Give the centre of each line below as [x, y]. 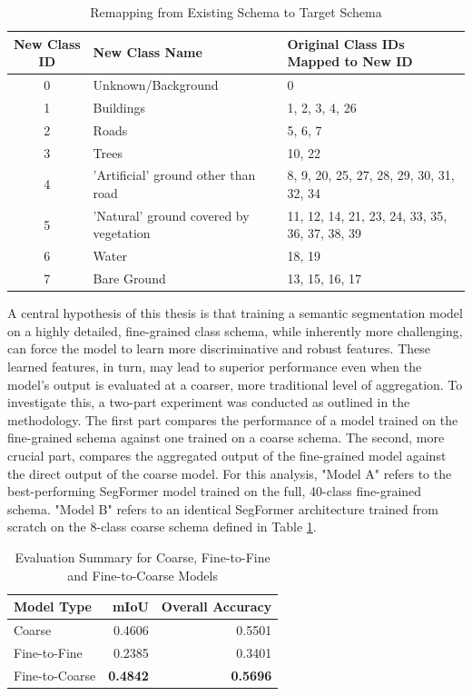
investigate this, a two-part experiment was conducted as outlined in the [209, 402]
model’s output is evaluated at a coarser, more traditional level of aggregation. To [235, 384]
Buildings [119, 107]
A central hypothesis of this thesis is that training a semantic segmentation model [235, 313]
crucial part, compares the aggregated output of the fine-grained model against [227, 455]
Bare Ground [129, 278]
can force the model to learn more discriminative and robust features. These [219, 348]
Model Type [53, 607]
